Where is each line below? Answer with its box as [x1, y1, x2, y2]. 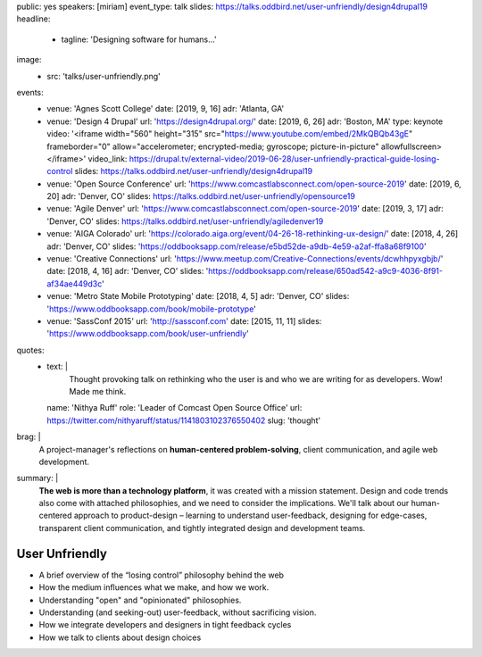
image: [16, 54, 42, 65]
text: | [46, 362, 69, 372]
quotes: [16, 345, 45, 355]
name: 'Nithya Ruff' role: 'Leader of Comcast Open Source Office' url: [46, 403, 303, 413]
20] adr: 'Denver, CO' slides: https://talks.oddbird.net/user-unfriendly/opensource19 [46, 191, 356, 202]
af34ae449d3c [46, 278, 103, 289]
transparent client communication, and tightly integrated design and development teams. [38, 522, 366, 533]
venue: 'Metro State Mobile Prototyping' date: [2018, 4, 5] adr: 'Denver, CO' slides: [46, 291, 350, 302]
